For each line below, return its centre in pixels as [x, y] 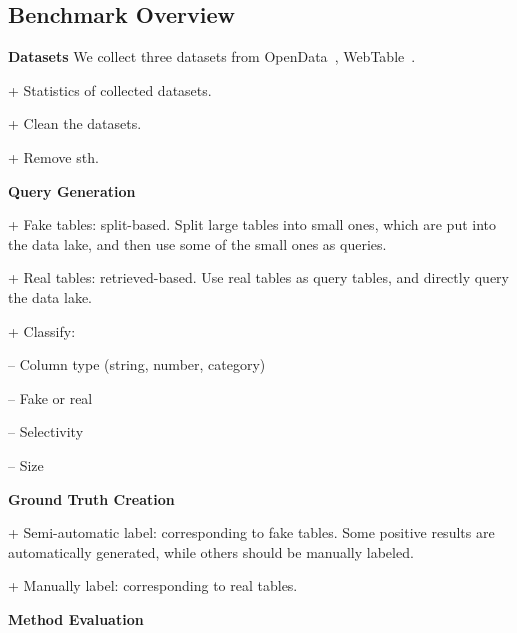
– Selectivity [46, 431]
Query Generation [72, 190]
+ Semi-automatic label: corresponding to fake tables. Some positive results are [251, 532]
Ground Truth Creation [91, 498]
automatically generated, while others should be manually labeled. [211, 551]
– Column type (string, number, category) [137, 364]
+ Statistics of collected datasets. [110, 89]
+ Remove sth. [53, 156]
